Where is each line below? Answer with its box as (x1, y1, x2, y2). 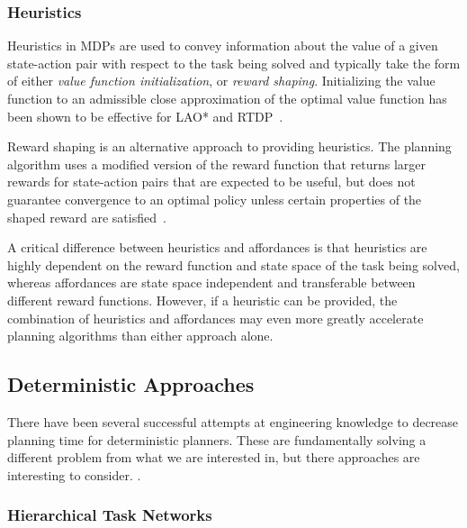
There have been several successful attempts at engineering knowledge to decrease (7, 412, 459, 431)
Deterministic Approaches (7, 370, 255, 398)
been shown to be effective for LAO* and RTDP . (7, 106, 283, 125)
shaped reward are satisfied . (7, 207, 166, 226)
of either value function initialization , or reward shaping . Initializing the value (7, 71, 436, 90)
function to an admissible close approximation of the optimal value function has (7, 89, 447, 107)
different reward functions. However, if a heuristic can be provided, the (7, 290, 398, 309)
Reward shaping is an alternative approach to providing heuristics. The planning (7, 137, 452, 156)
